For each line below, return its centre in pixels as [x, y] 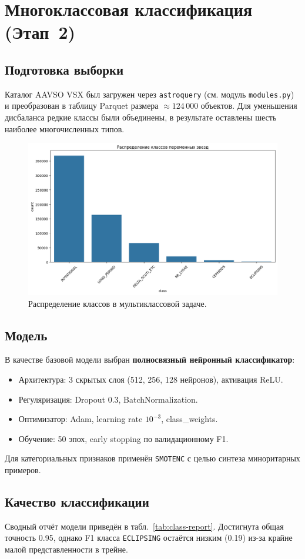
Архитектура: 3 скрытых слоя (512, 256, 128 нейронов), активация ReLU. [151, 379]
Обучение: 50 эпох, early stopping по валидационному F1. [123, 438]
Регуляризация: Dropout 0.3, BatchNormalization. [108, 399]
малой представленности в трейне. [66, 549]
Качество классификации [77, 501]
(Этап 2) [40, 32]
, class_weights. [190, 419]
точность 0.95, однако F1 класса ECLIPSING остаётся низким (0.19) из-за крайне [149, 538]
